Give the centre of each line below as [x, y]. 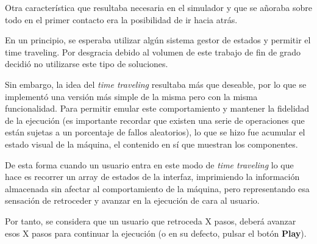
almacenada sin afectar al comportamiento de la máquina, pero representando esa [157, 188]
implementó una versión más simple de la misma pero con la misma [131, 96]
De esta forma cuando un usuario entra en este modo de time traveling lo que [149, 164]
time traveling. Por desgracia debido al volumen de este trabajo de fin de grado [153, 52]
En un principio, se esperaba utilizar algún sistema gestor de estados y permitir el [158, 40]
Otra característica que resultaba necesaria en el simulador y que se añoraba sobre [158, 7]
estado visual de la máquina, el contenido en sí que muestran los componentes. [151, 144]
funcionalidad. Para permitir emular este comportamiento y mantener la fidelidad [157, 108]
